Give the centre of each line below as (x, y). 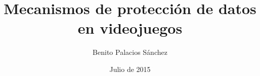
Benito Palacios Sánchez (130, 52)
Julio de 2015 (130, 69)
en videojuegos (130, 28)
